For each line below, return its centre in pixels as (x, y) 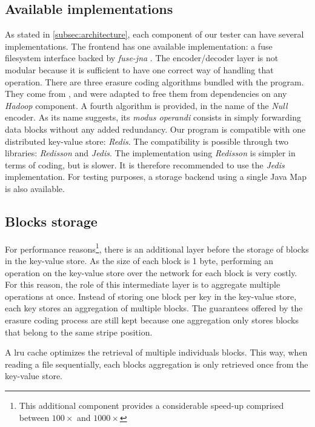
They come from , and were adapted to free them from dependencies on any (146, 94)
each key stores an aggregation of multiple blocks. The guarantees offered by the (154, 308)
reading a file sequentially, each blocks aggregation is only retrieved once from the (157, 364)
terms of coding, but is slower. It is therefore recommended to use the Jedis (145, 164)
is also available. (35, 188)
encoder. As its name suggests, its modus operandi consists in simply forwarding (153, 117)
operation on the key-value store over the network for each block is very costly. (151, 272)
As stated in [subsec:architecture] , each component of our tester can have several (154, 34)
